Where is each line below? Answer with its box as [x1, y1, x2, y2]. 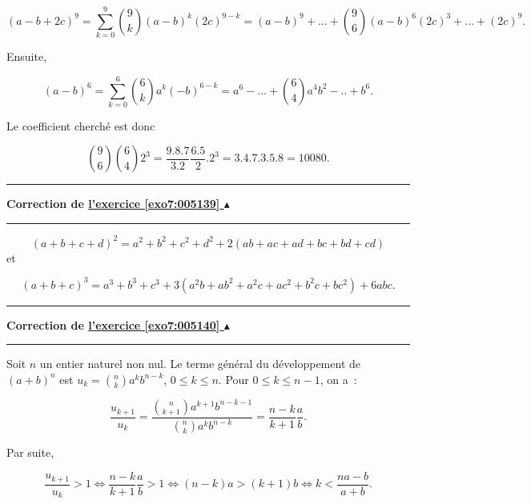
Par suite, [6, 444, 54, 461]
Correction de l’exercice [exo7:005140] [6, 316, 220, 333]
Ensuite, [6, 48, 47, 65]
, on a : [320, 370, 357, 387]
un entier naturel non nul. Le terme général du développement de [39, 355, 360, 372]
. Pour [218, 370, 249, 387]
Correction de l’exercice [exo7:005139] [6, 195, 220, 212]
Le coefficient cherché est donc [6, 117, 155, 134]
